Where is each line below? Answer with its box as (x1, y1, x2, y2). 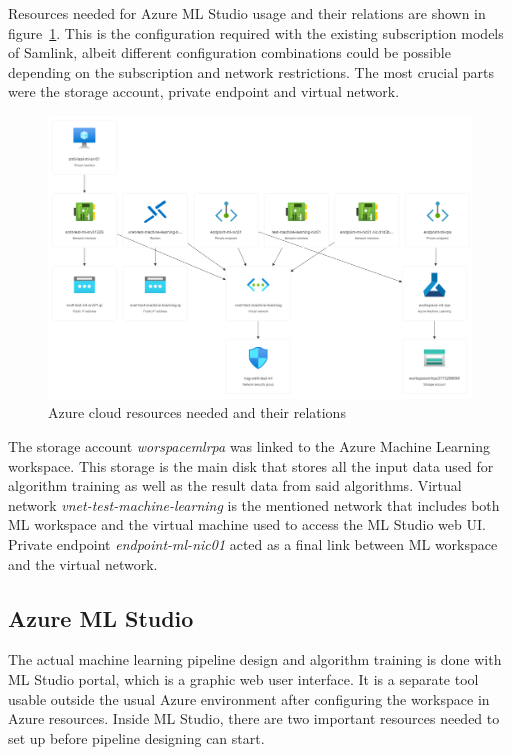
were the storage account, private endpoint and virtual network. (8, 81, 400, 102)
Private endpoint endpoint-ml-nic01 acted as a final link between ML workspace (8, 533, 498, 554)
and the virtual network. (8, 553, 158, 574)
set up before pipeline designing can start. (8, 727, 265, 748)
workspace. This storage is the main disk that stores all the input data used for (8, 455, 494, 476)
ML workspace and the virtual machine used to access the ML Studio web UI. (8, 514, 486, 535)
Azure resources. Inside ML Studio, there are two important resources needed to (8, 708, 500, 729)
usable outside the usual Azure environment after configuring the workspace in (8, 688, 490, 709)
